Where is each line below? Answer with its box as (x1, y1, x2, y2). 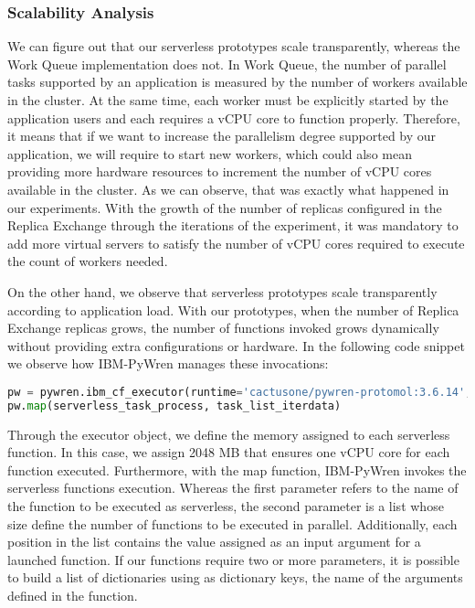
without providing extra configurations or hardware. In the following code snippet (7, 336, 465, 355)
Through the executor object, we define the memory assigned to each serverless (7, 424, 450, 443)
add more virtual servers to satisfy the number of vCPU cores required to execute (7, 233, 465, 252)
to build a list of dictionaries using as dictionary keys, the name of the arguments (7, 568, 463, 587)
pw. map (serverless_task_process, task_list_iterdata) (7, 399, 342, 412)
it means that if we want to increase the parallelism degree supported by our (7, 126, 437, 145)
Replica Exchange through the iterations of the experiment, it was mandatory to (7, 216, 459, 235)
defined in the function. (7, 586, 138, 604)
